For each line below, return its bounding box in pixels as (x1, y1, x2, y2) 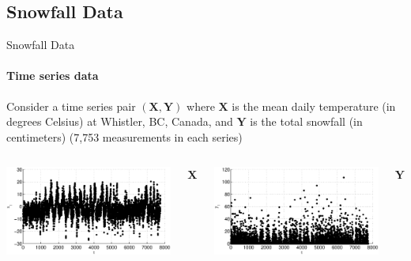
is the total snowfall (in (250, 113, 363, 130)
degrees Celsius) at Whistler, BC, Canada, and (6, 113, 233, 130)
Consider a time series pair (6, 97, 136, 114)
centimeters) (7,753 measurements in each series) (6, 128, 243, 145)
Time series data (6, 67, 99, 84)
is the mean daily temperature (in (232, 97, 396, 114)
